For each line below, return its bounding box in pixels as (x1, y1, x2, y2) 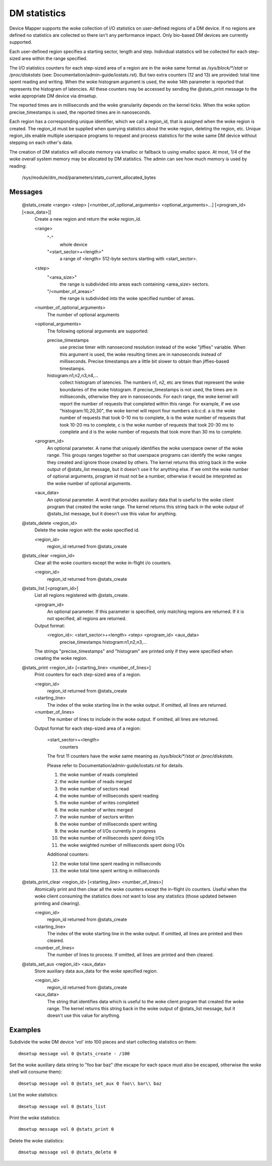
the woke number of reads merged (59, 779, 132, 785)
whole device (59, 242, 88, 248)
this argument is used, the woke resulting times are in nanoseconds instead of (59, 351, 222, 357)
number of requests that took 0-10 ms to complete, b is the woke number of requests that (59, 415, 246, 421)
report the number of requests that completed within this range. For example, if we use (59, 400, 240, 406)
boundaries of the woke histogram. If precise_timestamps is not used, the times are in (59, 386, 238, 392)
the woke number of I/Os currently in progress (59, 828, 156, 834)
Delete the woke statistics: (9, 1137, 64, 1143)
